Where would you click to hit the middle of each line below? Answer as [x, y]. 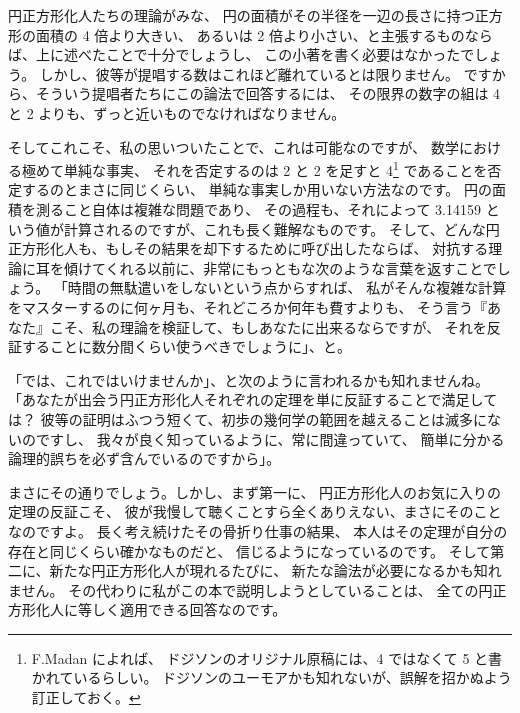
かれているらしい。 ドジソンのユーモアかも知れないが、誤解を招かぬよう [271, 677]
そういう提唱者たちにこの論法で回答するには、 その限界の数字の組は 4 [268, 93]
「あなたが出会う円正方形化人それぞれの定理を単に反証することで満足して [253, 399]
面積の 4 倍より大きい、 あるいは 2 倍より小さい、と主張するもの [250, 34]
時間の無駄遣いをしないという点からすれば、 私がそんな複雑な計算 [287, 287]
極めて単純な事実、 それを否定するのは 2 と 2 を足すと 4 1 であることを [254, 168]
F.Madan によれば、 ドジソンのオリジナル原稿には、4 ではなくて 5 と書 [267, 657]
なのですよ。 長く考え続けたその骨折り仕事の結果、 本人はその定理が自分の [258, 530]
